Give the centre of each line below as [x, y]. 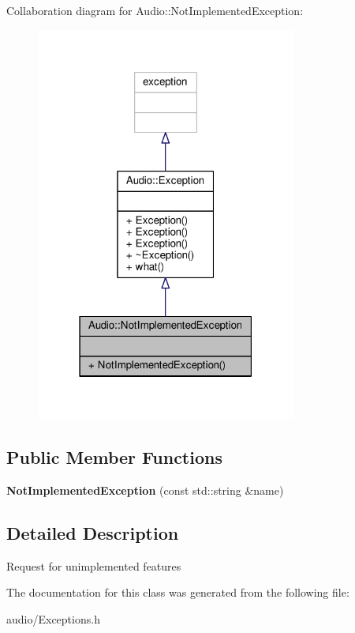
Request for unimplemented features [94, 565]
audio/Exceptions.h [53, 619]
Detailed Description [93, 533]
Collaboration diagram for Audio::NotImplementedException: [155, 10]
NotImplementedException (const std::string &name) [145, 490]
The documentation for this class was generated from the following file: [178, 592]
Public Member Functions [114, 457]
